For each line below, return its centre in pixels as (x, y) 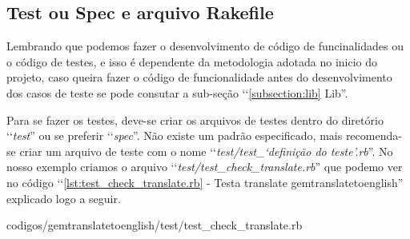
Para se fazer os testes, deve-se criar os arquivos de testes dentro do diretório (195, 119)
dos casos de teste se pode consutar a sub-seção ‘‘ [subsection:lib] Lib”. (177, 92)
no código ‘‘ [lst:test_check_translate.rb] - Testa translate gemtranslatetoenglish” (205, 182)
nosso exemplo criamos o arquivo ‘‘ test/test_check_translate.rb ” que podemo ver (205, 167)
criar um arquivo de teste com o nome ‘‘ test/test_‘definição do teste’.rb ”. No (206, 151)
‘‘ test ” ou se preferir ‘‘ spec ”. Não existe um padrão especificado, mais (175, 135)
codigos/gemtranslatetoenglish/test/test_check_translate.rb (155, 225)
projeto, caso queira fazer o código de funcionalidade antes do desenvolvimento (199, 77)
